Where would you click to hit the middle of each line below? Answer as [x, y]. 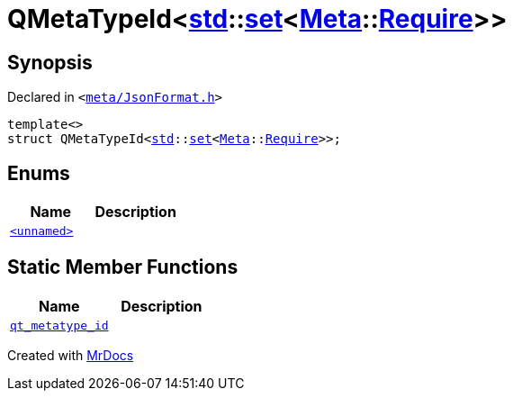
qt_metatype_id [59, 325]
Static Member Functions [123, 267]
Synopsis [50, 62]
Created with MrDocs [71, 355]
